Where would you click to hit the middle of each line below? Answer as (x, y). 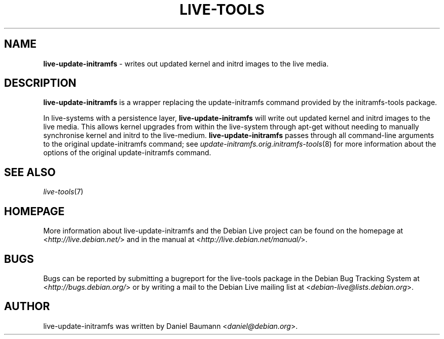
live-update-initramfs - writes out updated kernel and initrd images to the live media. (186, 63)
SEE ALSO (30, 172)
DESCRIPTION (40, 83)
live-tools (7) (63, 192)
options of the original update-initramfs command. (127, 153)
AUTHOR (27, 307)
